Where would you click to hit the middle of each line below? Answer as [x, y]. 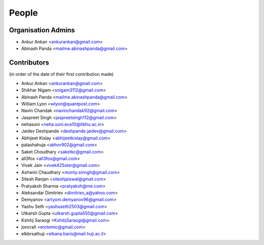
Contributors [29, 63]
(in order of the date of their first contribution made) [61, 74]
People [23, 13]
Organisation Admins [42, 30]
